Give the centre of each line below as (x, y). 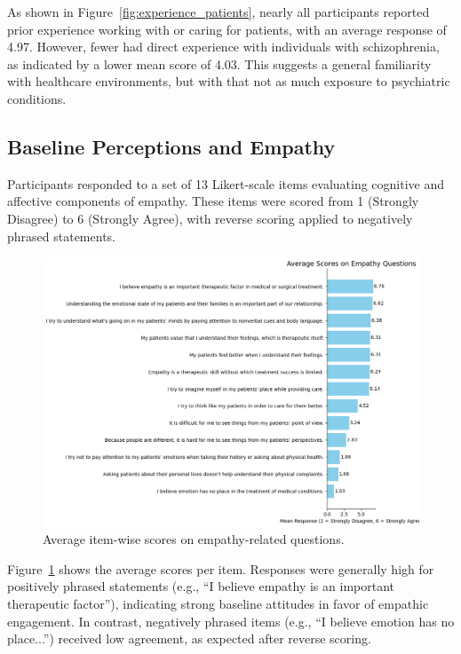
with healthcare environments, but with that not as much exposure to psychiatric (229, 81)
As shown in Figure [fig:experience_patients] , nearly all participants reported (219, 12)
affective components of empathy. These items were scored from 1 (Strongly (213, 201)
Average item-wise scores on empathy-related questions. (194, 539)
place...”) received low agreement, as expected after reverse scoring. (189, 638)
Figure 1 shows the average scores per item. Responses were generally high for (221, 568)
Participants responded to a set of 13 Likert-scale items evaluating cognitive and (226, 183)
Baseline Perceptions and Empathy (171, 146)
